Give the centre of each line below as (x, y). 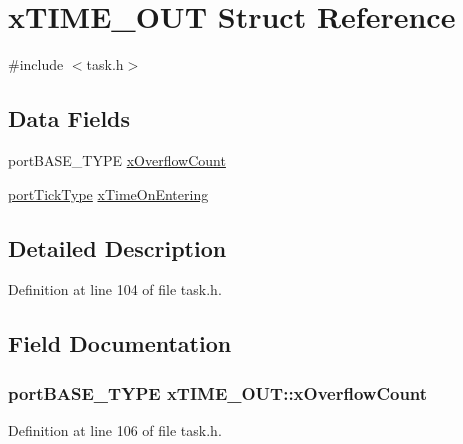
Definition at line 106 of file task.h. (115, 429)
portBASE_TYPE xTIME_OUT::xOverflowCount (218, 392)
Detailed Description (117, 247)
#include (36, 64)
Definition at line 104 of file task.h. (115, 289)
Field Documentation (120, 343)
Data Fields (69, 118)
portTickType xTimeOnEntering (108, 193)
